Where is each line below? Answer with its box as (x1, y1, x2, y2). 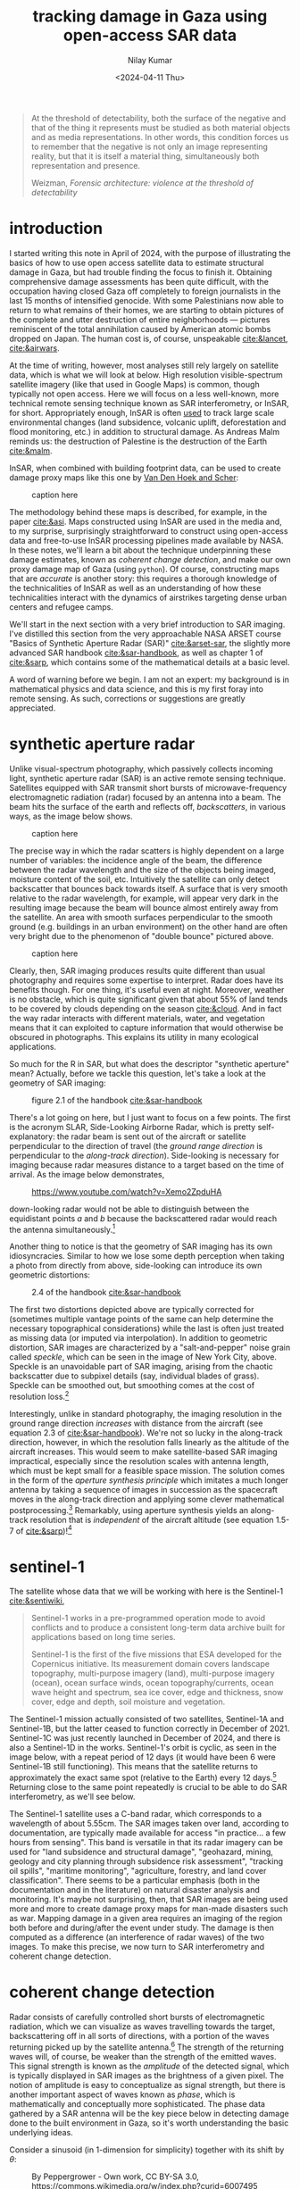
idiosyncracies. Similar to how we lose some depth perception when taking (9, 1251, 285, 1261)
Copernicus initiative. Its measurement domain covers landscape (30, 1659, 271, 1669)
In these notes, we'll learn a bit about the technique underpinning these (9, 545, 271, 555)
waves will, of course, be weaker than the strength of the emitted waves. (9, 2051, 277, 2061)
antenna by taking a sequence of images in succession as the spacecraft (9, 1485, 279, 1495)
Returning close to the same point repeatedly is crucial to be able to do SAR (9, 1782, 287, 1793)
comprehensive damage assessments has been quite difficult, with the (9, 276, 270, 287)
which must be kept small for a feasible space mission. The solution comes (9, 1466, 286, 1477)
